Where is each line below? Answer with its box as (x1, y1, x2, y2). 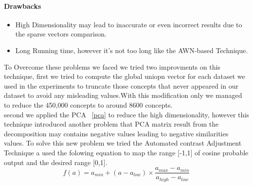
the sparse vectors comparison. (15, 29, 107, 39)
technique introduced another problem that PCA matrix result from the (4, 119, 219, 129)
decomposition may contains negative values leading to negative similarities (4, 128, 229, 138)
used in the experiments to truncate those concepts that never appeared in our (4, 80, 238, 91)
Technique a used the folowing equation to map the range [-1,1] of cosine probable (4, 147, 249, 157)
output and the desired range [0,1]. (4, 157, 108, 167)
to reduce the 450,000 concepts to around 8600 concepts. (4, 99, 173, 110)
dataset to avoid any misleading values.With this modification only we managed (4, 90, 242, 100)
